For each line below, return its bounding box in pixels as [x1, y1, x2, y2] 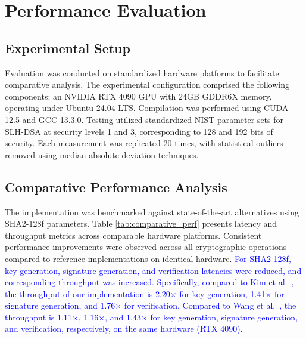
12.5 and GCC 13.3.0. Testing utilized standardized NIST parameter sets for [5, 113, 284, 125]
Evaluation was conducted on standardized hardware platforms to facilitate [5, 66, 279, 79]
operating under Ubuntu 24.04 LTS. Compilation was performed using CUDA [5, 101, 289, 114]
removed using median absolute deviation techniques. [5, 148, 199, 161]
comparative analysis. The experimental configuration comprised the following [5, 78, 289, 91]
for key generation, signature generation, [150, 310, 298, 323]
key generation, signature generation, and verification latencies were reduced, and [5, 264, 302, 276]
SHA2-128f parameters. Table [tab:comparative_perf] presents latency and [5, 217, 277, 230]
